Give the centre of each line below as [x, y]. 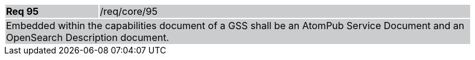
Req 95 [23, 11]
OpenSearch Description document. [88, 37]
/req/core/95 [129, 11]
